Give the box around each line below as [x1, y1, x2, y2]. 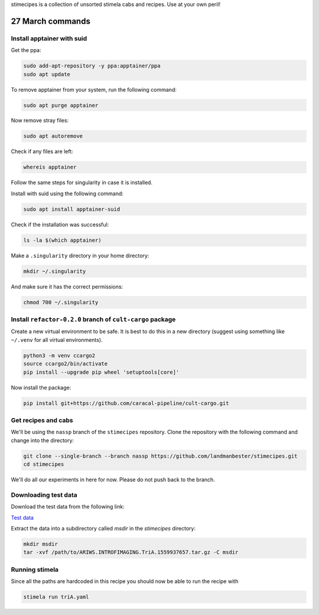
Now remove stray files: [11, 117, 69, 124]
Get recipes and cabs [11, 416, 73, 424]
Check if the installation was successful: [11, 221, 109, 228]
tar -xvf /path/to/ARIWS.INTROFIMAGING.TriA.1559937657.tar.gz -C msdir [23, 549, 239, 556]
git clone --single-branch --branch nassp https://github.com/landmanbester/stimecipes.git [23, 452, 298, 459]
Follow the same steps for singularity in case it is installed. [11, 179, 153, 186]
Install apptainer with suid [11, 34, 87, 43]
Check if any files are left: [11, 148, 73, 155]
